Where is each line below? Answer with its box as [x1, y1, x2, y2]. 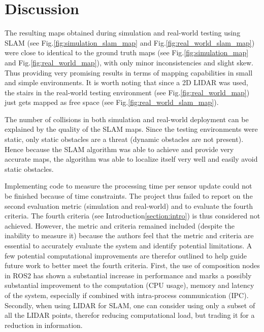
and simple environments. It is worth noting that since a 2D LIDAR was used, [5, 77, 249, 88]
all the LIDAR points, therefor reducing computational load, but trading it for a [5, 310, 255, 320]
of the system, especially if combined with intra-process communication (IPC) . [5, 289, 249, 300]
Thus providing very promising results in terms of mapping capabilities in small [5, 67, 253, 78]
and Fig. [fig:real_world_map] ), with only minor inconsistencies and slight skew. [5, 57, 253, 67]
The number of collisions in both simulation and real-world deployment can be [5, 114, 249, 124]
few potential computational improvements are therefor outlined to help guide [5, 250, 247, 261]
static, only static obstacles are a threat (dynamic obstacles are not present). [5, 134, 244, 144]
